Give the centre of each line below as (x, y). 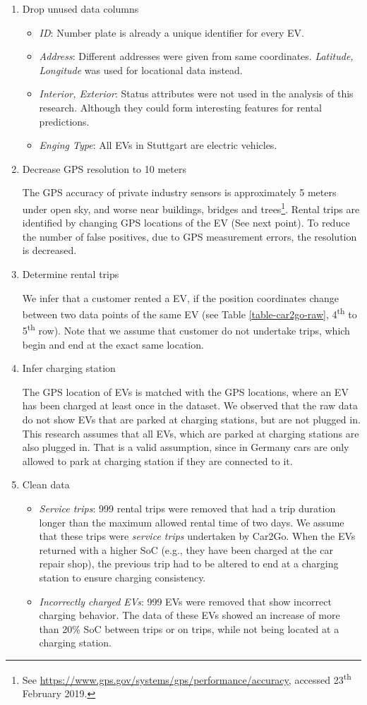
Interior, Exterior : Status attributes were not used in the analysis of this (196, 94)
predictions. (64, 121)
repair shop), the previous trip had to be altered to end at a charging (189, 564)
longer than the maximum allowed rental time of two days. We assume (192, 522)
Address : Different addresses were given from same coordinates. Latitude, (196, 56)
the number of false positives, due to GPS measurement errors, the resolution (189, 236)
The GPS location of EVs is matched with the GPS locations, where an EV (185, 391)
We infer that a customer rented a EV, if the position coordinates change (180, 297)
